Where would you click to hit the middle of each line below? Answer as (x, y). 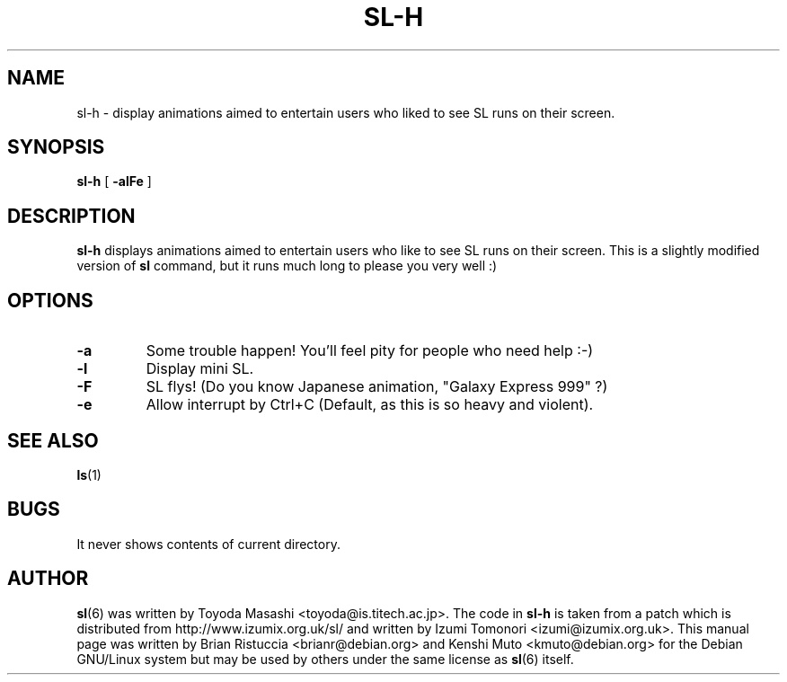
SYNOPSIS (56, 147)
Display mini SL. (200, 369)
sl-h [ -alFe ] (114, 182)
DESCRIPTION (71, 216)
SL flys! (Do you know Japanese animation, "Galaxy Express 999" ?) (377, 387)
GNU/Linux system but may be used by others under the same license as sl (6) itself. (325, 659)
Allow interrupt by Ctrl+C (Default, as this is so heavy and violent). (370, 405)
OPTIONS (50, 300)
